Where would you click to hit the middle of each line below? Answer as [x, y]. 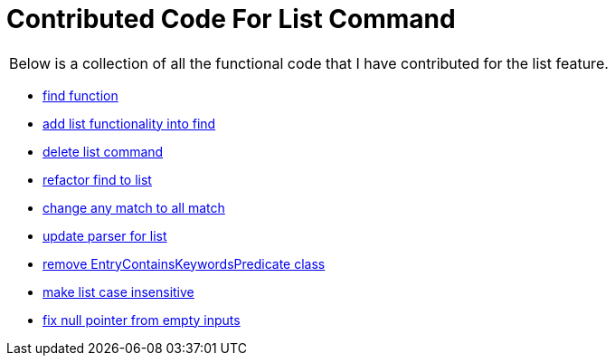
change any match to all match [134, 207]
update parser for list [105, 235]
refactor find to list [97, 179]
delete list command [103, 151]
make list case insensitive [118, 291]
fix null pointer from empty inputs [142, 320]
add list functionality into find [129, 123]
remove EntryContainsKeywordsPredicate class [184, 263]
